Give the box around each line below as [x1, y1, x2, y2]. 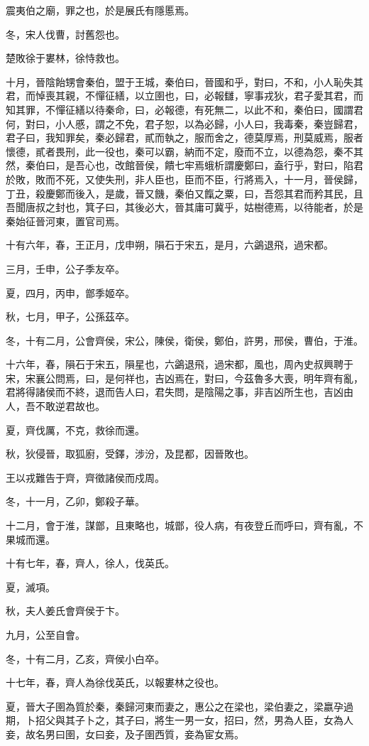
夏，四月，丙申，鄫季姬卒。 [6, 285, 135, 300]
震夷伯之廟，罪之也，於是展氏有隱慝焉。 [6, 3, 194, 17]
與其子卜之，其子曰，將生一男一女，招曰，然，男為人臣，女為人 [55, 713, 353, 728]
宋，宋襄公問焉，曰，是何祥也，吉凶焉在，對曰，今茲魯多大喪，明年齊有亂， [6, 370, 363, 385]
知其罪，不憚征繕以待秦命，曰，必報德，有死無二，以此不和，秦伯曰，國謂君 [6, 102, 363, 117]
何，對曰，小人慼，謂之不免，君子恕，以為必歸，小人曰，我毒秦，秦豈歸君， [6, 116, 363, 131]
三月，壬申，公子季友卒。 [6, 261, 125, 276]
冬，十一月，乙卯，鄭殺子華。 [6, 494, 145, 509]
